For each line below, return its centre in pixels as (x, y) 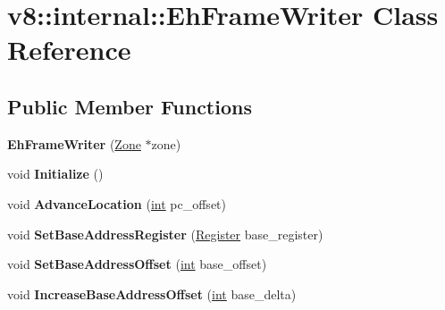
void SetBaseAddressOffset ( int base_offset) (137, 264)
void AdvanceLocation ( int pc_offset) (117, 203)
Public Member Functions (130, 106)
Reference (69, 50)
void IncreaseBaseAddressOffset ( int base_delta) (152, 293)
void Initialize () (55, 174)
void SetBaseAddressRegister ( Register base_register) (165, 234)
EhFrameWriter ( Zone (74, 143)
